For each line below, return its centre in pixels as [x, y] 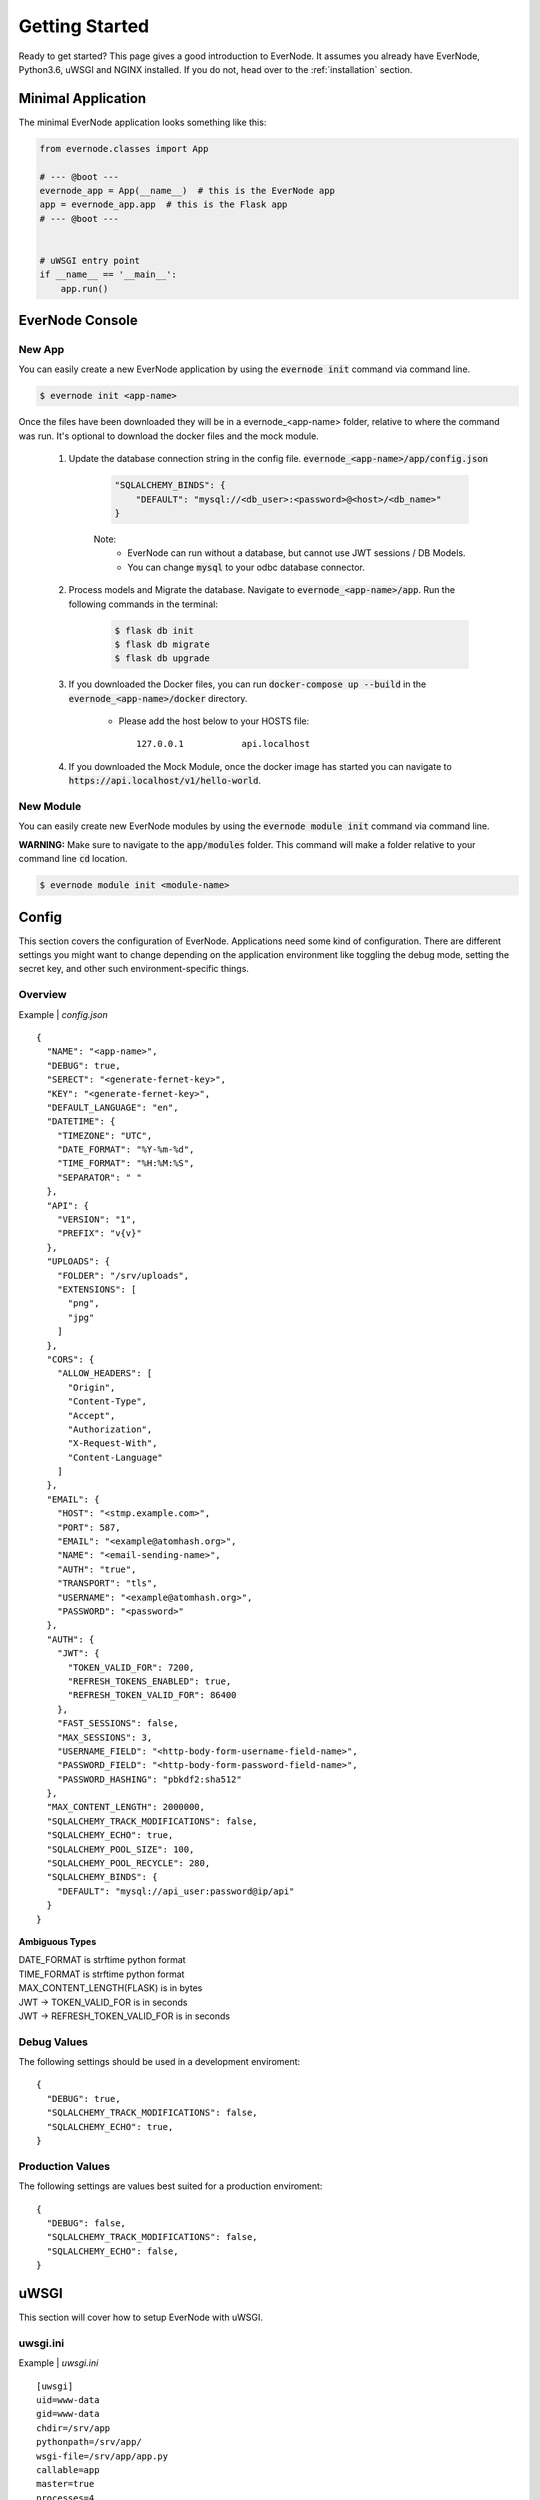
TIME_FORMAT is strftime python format [101, 1974]
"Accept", [91, 1415]
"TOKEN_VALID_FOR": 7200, [131, 1667]
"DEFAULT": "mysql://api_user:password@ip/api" [175, 1891]
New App [41, 350]
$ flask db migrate [162, 644]
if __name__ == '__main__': [108, 274]
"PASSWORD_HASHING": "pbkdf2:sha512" [149, 1779]
